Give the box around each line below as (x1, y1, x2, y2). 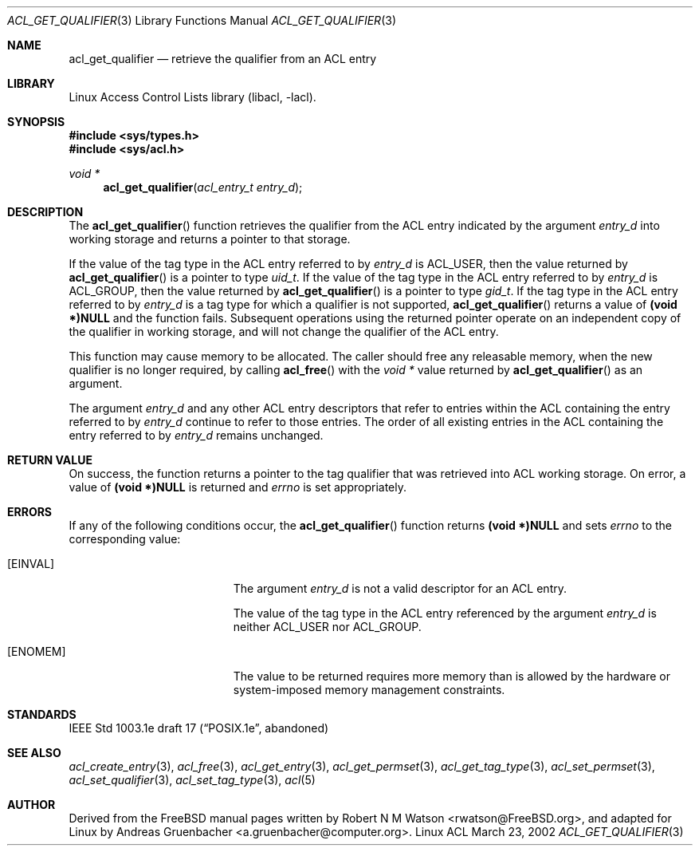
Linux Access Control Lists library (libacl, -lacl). (69, 90, 316, 104)
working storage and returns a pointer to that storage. (69, 232, 351, 246)
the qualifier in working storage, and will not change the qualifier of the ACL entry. (69, 325, 499, 338)
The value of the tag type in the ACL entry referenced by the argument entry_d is (233, 606, 657, 620)
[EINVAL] (7, 557, 55, 570)
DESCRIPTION (7, 205, 84, 219)
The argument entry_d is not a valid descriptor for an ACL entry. (233, 582, 567, 595)
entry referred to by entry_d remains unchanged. (69, 428, 324, 442)
